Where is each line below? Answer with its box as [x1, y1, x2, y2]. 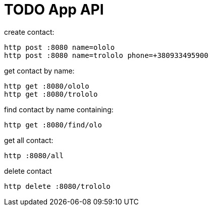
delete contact [4, 166, 52, 175]
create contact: [4, 27, 55, 36]
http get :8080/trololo [4, 90, 98, 98]
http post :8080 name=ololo [4, 43, 115, 51]
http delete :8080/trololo [4, 182, 111, 190]
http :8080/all [4, 151, 64, 160]
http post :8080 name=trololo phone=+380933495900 [4, 51, 208, 59]
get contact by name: [4, 66, 75, 75]
